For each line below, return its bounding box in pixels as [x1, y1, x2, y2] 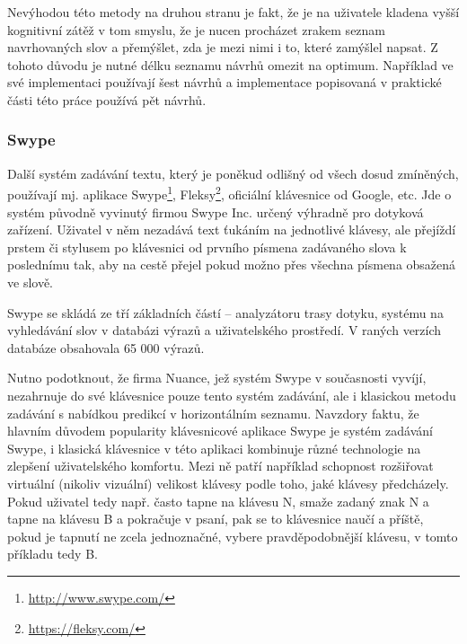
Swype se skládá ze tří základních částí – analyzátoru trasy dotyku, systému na [7, 303, 444, 322]
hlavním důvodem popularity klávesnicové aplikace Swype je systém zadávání [7, 421, 433, 440]
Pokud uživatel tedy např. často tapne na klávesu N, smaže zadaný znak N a [7, 491, 429, 510]
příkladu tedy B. [7, 544, 98, 563]
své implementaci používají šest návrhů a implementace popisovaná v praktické [7, 73, 442, 92]
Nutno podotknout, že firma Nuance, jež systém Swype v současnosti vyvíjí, [7, 368, 427, 387]
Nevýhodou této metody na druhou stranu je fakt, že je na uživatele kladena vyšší [7, 3, 460, 21]
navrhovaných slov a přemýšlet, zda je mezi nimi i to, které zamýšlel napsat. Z [7, 38, 438, 57]
